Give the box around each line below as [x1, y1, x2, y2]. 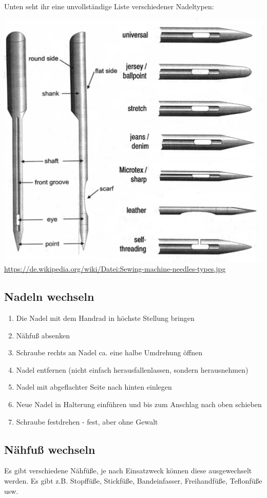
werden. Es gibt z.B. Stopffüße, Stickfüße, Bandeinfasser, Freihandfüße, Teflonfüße [4, 475, 262, 486]
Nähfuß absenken [16, 330, 70, 340]
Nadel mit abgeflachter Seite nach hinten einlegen [16, 381, 172, 392]
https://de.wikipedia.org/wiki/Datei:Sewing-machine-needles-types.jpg [4, 263, 226, 274]
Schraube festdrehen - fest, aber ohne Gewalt [16, 416, 158, 427]
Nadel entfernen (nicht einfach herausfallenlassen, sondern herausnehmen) [16, 364, 249, 375]
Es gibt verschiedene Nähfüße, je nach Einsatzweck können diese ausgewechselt [4, 465, 252, 476]
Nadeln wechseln [4, 289, 94, 304]
